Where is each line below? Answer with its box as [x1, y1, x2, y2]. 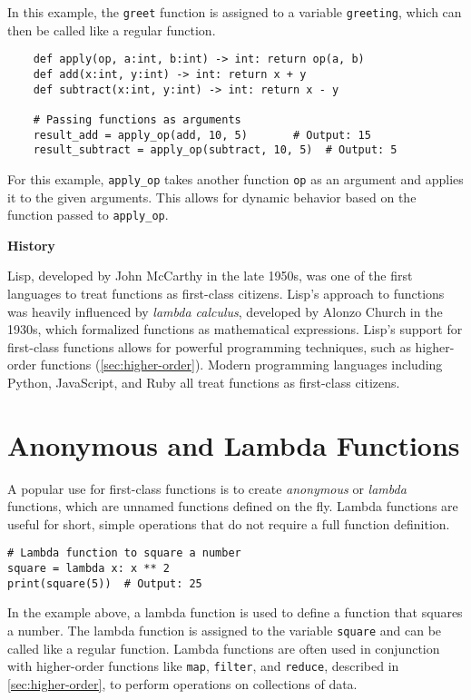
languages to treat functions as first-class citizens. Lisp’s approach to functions [7, 283, 445, 302]
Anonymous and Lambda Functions [7, 426, 460, 463]
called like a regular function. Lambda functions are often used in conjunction [7, 638, 440, 657]
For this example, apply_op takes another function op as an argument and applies [7, 169, 464, 188]
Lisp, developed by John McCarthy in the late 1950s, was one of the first [7, 266, 413, 285]
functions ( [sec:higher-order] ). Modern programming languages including [40, 355, 443, 374]
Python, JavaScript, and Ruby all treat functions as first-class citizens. [7, 372, 400, 391]
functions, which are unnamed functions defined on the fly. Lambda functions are [7, 497, 458, 516]
